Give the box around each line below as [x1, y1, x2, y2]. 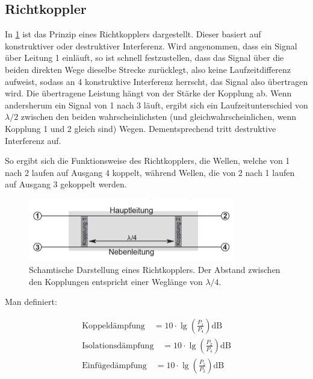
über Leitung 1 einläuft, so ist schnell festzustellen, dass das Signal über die [5, 51, 284, 64]
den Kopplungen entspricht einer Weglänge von [29, 275, 203, 287]
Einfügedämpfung [82, 361, 147, 370]
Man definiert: [5, 295, 57, 308]
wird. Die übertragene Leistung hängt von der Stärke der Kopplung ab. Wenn [5, 87, 292, 99]
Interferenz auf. [5, 134, 61, 146]
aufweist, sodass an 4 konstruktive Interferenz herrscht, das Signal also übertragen [5, 75, 308, 87]
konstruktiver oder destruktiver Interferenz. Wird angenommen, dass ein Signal [5, 39, 297, 52]
